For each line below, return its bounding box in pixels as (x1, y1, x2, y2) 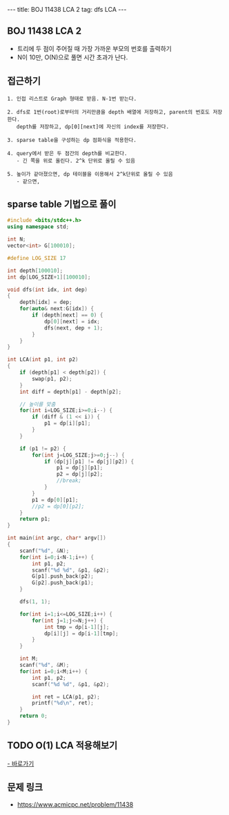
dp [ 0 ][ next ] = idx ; (43, 318, 100, 325)
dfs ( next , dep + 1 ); (43, 324, 103, 332)
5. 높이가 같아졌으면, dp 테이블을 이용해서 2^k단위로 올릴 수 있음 (7, 170, 174, 177)
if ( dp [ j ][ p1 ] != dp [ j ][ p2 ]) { (43, 458, 135, 465)
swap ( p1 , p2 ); (32, 375, 72, 382)
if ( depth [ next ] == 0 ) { (32, 312, 103, 319)
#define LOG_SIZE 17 (7, 254, 67, 261)
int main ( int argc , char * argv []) (7, 534, 107, 542)
